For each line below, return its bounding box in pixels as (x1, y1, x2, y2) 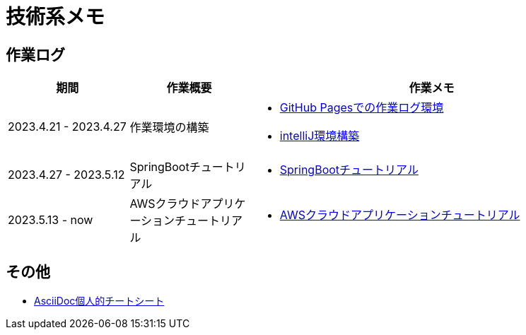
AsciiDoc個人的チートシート (34, 295, 165, 307)
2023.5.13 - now (8, 213, 93, 228)
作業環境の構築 (129, 120, 209, 135)
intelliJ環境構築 (279, 129, 360, 143)
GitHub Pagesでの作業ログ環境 (279, 100, 444, 115)
